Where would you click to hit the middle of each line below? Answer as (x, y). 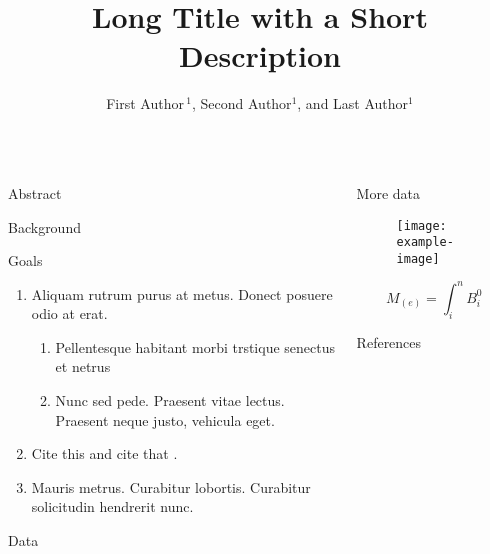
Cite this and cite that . (104, 453)
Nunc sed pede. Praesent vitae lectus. (170, 400)
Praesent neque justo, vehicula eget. (165, 419)
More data (388, 192)
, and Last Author (353, 103)
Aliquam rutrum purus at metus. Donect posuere (182, 293)
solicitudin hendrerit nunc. (112, 506)
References (389, 341)
